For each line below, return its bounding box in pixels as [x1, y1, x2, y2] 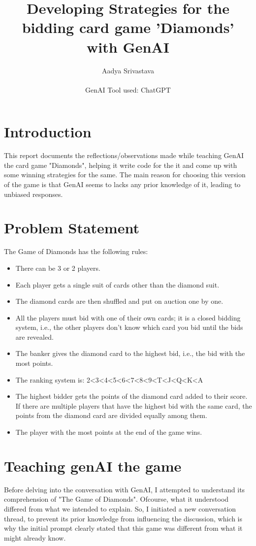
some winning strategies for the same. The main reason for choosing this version [4, 169, 246, 180]
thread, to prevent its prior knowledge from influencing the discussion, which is [4, 513, 242, 523]
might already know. [4, 532, 66, 543]
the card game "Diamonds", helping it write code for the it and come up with [4, 160, 237, 170]
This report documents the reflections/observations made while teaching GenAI [4, 150, 244, 161]
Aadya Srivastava [102, 65, 154, 75]
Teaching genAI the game [4, 455, 182, 476]
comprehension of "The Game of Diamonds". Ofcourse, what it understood [4, 494, 229, 504]
